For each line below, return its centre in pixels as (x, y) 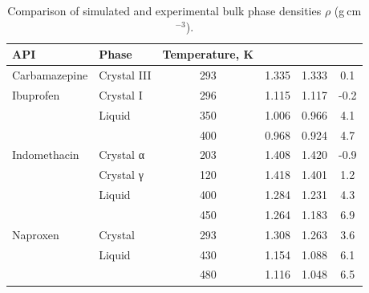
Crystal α (122, 155)
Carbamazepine (50, 75)
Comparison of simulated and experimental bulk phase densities (164, 10)
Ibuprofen (36, 94)
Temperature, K (208, 54)
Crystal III (125, 75)
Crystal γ (121, 175)
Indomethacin (46, 155)
